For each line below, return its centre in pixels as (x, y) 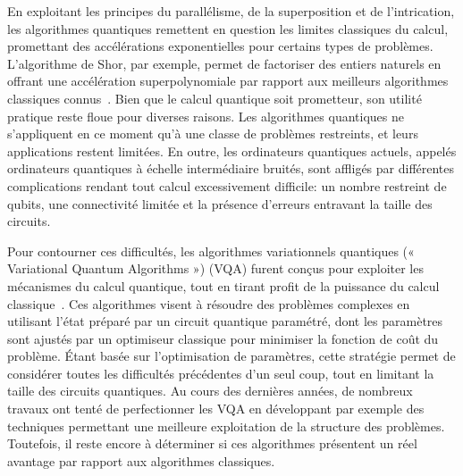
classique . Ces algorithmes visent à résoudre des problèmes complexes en (209, 303)
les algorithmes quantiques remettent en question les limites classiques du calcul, (228, 28)
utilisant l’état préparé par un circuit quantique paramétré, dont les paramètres (225, 321)
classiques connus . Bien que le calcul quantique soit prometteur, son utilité (215, 98)
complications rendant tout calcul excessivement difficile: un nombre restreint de (227, 185)
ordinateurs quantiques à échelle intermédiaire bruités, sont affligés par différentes (231, 168)
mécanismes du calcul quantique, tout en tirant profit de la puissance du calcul (223, 285)
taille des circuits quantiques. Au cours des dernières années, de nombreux (210, 391)
